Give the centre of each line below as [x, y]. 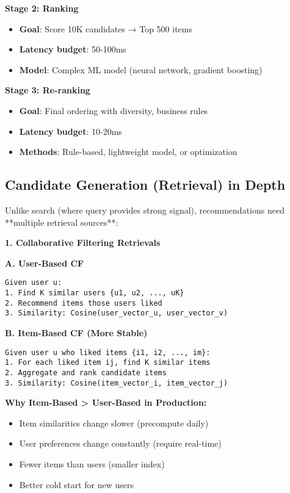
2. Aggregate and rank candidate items [86, 372]
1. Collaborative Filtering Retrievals [83, 243]
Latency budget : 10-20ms [71, 131]
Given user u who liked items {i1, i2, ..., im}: [108, 352]
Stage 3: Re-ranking [48, 90]
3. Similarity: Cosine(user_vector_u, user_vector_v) [117, 313]
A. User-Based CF [45, 263]
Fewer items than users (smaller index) [92, 463]
